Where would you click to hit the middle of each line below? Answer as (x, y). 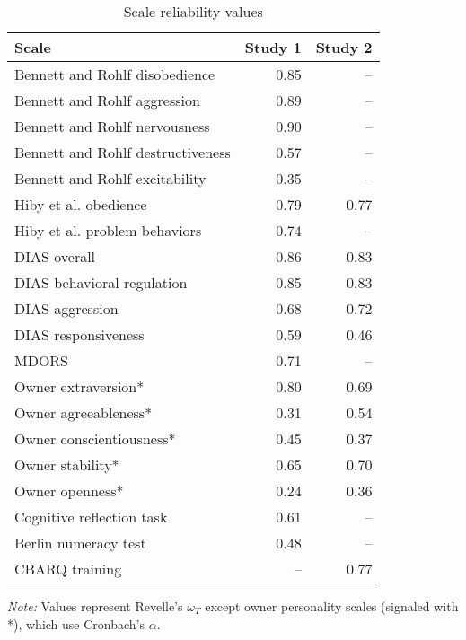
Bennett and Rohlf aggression (107, 100)
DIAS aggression (66, 308)
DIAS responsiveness (79, 334)
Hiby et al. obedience (81, 204)
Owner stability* (67, 465)
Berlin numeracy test (80, 543)
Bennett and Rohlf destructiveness (123, 152)
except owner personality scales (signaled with (332, 606)
